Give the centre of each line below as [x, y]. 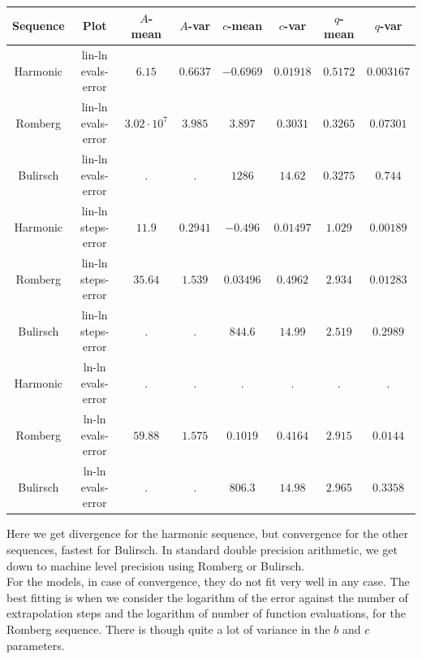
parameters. [36, 645]
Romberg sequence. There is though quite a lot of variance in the [168, 629]
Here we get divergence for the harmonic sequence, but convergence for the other [207, 533]
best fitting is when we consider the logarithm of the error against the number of [207, 597]
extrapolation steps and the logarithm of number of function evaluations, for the [206, 613]
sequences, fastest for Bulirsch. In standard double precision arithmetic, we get [202, 550]
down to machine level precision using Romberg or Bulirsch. [156, 565]
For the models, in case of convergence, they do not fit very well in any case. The [208, 581]
